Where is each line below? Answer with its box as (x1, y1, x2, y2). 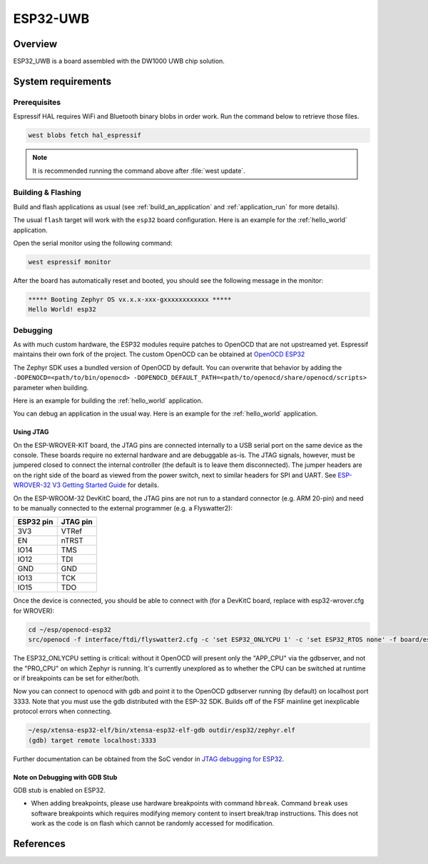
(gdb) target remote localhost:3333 (28, 736, 157, 744)
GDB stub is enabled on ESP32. (13, 785, 106, 794)
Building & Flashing (13, 188, 81, 198)
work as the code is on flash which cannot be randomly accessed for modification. (31, 819, 275, 828)
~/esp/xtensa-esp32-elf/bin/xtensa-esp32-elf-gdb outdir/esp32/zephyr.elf (28, 726, 296, 735)
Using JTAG (13, 428, 49, 436)
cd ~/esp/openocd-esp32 (28, 626, 112, 633)
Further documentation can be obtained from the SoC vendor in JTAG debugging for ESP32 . (13, 754, 285, 763)
